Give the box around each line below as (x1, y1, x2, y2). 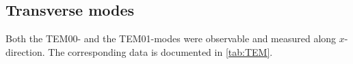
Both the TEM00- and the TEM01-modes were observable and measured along (5, 31, 337, 46)
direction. (5, 44, 45, 59)
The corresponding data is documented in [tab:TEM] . (48, 44, 273, 59)
